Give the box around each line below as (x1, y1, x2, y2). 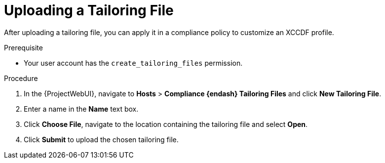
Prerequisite (4, 43, 43, 52)
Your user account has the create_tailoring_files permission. (24, 58, 243, 67)
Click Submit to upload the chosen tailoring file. (24, 135, 179, 144)
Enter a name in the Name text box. (24, 104, 139, 113)
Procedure (4, 74, 38, 82)
